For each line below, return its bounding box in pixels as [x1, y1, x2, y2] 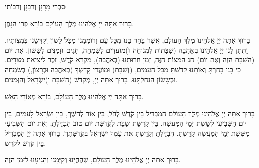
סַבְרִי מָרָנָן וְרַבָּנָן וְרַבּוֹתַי [5, 1, 66, 11]
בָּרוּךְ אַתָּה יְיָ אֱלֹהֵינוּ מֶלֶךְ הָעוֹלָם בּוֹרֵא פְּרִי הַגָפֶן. [5, 18, 134, 28]
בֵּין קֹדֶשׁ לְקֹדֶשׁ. [5, 137, 46, 148]
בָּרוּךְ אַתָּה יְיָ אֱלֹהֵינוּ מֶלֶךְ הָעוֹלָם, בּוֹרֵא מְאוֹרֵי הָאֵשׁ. [5, 91, 144, 102]
